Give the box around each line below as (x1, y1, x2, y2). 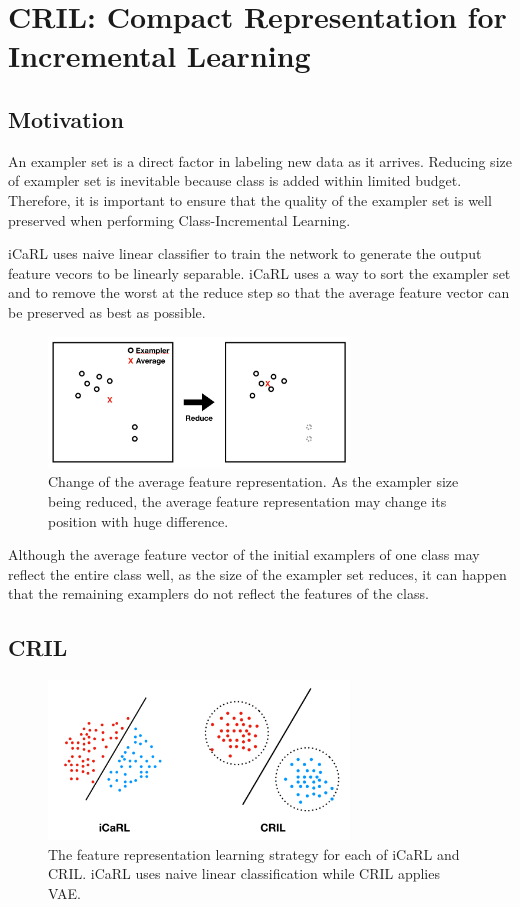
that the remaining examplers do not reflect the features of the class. (8, 583, 429, 604)
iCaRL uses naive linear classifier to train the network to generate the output (8, 243, 482, 264)
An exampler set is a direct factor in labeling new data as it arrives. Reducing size (8, 150, 512, 171)
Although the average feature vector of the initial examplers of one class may (8, 544, 480, 565)
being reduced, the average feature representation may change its (48, 490, 447, 511)
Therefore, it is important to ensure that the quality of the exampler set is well (8, 189, 492, 210)
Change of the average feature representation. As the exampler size (48, 471, 459, 492)
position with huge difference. (48, 510, 229, 531)
